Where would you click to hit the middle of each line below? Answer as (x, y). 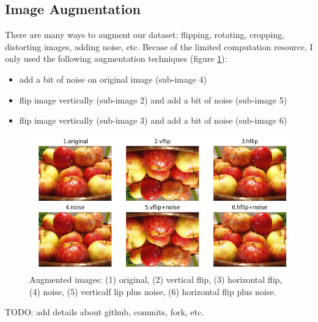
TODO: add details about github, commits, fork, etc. (105, 312)
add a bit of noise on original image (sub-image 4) (113, 79)
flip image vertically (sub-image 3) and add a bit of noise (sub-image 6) (153, 120)
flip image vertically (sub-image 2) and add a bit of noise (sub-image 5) (153, 99)
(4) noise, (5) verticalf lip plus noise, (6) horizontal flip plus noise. (153, 291)
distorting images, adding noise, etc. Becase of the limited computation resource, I (159, 46)
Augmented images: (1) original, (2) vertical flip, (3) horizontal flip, (156, 279)
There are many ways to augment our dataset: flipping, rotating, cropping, (145, 35)
